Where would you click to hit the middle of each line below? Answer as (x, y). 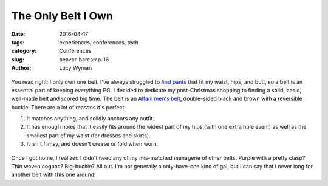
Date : (18, 34)
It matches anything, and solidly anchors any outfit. (91, 119)
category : (24, 51)
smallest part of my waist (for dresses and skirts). (89, 135)
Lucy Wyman (76, 68)
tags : (18, 42)
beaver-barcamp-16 (84, 59)
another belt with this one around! (54, 175)
